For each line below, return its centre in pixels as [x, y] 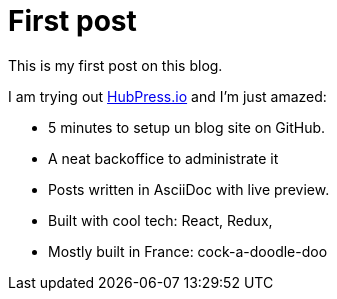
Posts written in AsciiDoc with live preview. [189, 189]
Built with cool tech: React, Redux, [160, 220]
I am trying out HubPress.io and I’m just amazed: [167, 96]
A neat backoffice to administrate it [163, 158]
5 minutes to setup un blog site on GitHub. [187, 127]
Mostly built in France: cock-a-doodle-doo [188, 251]
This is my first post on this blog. [115, 65]
